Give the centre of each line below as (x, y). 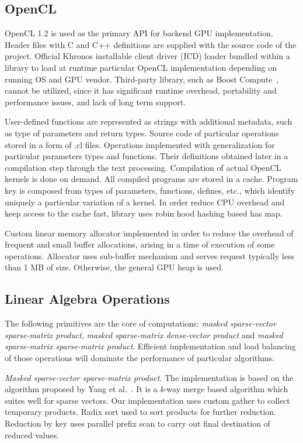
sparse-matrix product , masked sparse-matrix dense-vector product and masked (144, 334)
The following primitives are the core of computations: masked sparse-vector (140, 323)
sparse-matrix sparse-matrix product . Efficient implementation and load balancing (150, 346)
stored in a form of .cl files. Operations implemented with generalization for (140, 144)
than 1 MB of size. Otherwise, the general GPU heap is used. (114, 267)
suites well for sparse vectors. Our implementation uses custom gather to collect (147, 400)
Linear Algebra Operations (87, 299)
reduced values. (32, 435)
